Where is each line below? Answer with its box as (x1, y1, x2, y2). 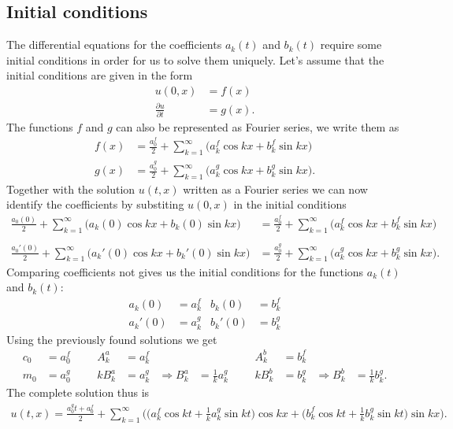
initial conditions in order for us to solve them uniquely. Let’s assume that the (6, 51, 384, 68)
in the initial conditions (233, 196, 347, 213)
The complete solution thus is (6, 384, 150, 401)
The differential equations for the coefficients (6, 36, 222, 53)
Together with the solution (6, 180, 136, 197)
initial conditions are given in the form (6, 67, 193, 83)
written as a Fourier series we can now (183, 180, 368, 197)
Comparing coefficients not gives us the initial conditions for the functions (6, 263, 364, 279)
